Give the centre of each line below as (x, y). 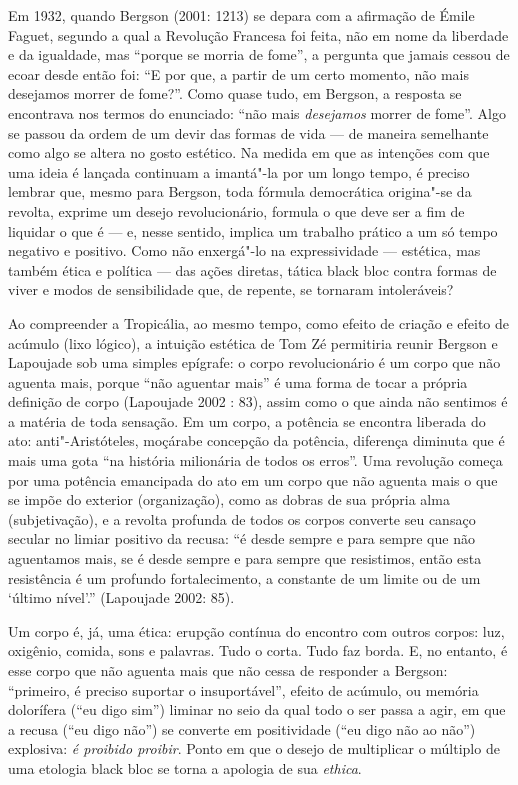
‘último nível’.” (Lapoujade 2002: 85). (121, 597)
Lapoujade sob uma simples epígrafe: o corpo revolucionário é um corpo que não (254, 362)
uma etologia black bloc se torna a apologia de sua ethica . (185, 767)
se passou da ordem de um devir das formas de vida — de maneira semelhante (248, 132)
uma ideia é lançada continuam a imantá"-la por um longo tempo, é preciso (239, 171)
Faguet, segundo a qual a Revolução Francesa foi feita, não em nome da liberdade (258, 34)
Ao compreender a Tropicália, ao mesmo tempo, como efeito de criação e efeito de (259, 322)
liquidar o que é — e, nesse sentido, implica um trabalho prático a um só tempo (253, 230)
